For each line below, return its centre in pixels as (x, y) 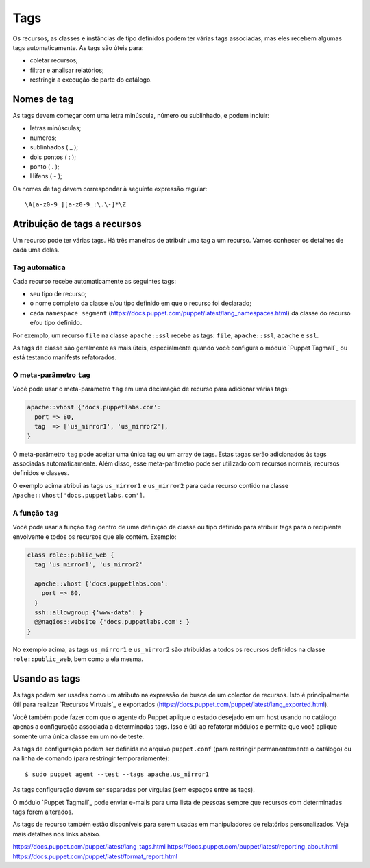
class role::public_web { (71, 555)
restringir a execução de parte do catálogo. (91, 80)
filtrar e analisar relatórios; (67, 70)
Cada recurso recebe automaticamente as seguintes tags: (94, 281)
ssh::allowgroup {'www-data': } (89, 613)
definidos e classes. (41, 473)
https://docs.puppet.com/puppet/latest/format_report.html (95, 856)
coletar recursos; (54, 60)
